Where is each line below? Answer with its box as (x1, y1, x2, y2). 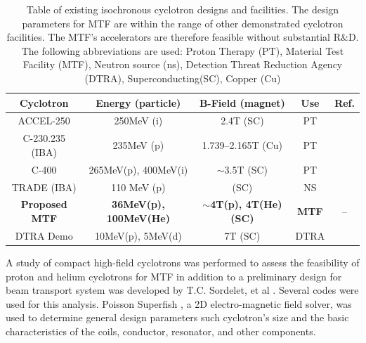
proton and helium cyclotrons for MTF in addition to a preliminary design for (6, 268, 342, 283)
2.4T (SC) (221, 113, 264, 128)
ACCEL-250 (18, 113, 70, 128)
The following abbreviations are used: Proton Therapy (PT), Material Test (21, 43, 344, 58)
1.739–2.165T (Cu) (202, 138, 283, 153)
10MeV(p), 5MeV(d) (94, 228, 182, 242)
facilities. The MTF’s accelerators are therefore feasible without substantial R (6, 30, 341, 44)
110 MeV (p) (111, 179, 166, 194)
